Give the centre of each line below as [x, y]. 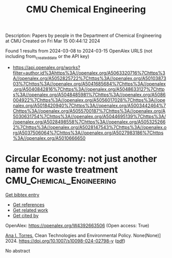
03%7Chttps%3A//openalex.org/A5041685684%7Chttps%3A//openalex [89, 83]
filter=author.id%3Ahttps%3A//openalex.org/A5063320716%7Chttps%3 [89, 73]
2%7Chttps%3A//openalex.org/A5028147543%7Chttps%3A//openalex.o [90, 127]
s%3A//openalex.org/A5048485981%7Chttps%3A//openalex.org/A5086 [89, 94]
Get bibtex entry [22, 195]
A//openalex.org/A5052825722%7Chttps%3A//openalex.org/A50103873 [89, 78]
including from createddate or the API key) [47, 57]
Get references [29, 205]
